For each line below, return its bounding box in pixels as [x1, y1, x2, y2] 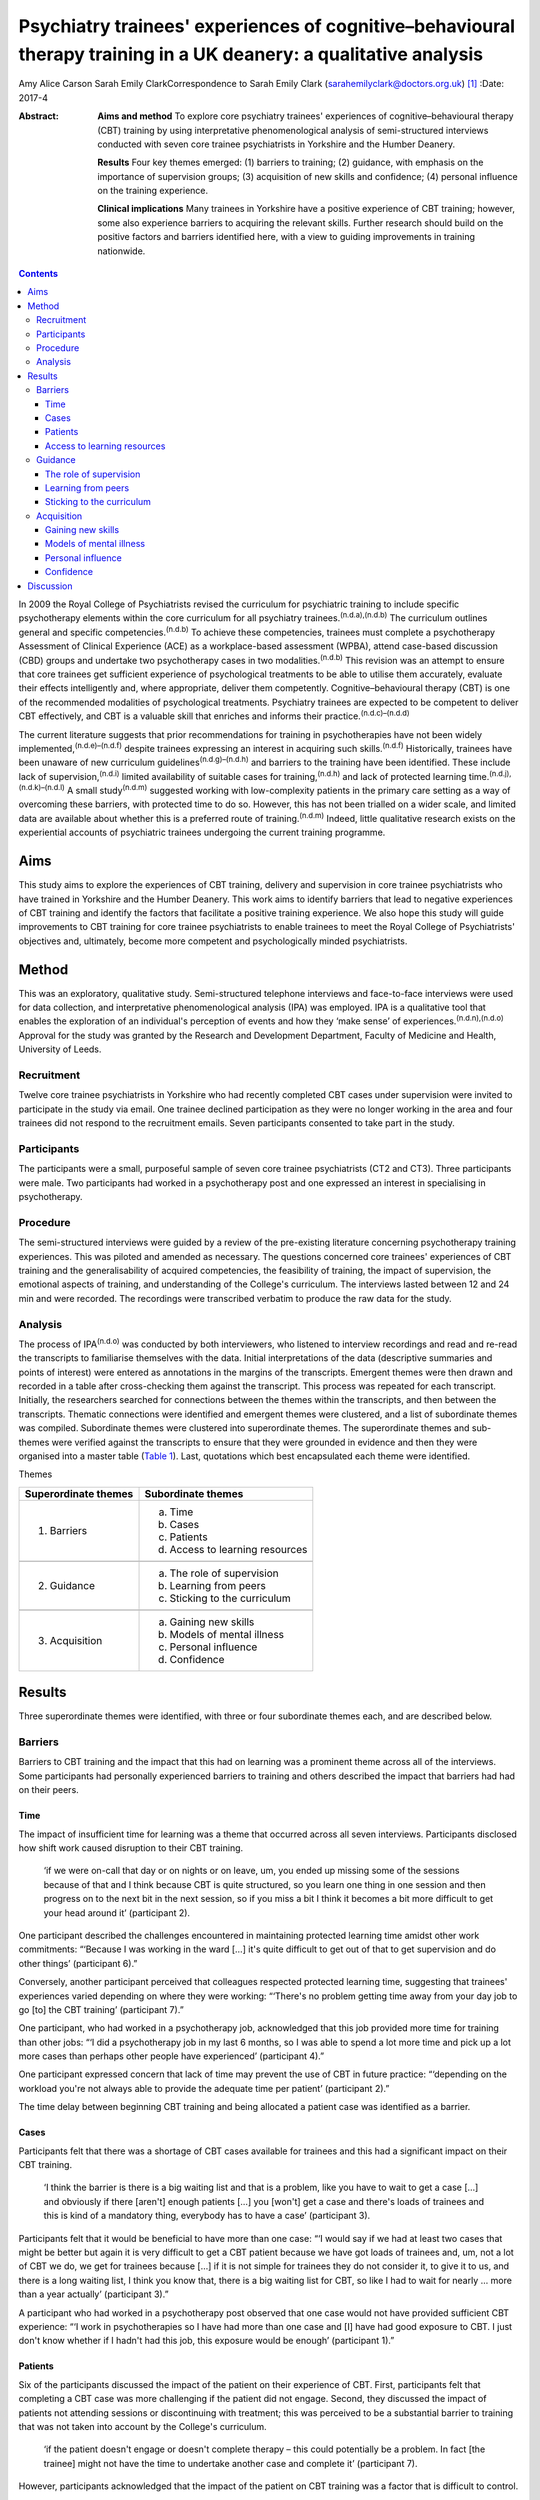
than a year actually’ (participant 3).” [18, 2288, 169, 2300]
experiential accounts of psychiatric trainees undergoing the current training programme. [18, 826, 386, 839]
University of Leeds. [18, 1043, 102, 1055]
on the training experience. [97, 185, 209, 197]
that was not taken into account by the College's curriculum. [18, 2420, 267, 2432]
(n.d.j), [488, 769, 512, 779]
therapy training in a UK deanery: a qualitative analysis [18, 43, 484, 65]
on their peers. [18, 1784, 79, 1796]
